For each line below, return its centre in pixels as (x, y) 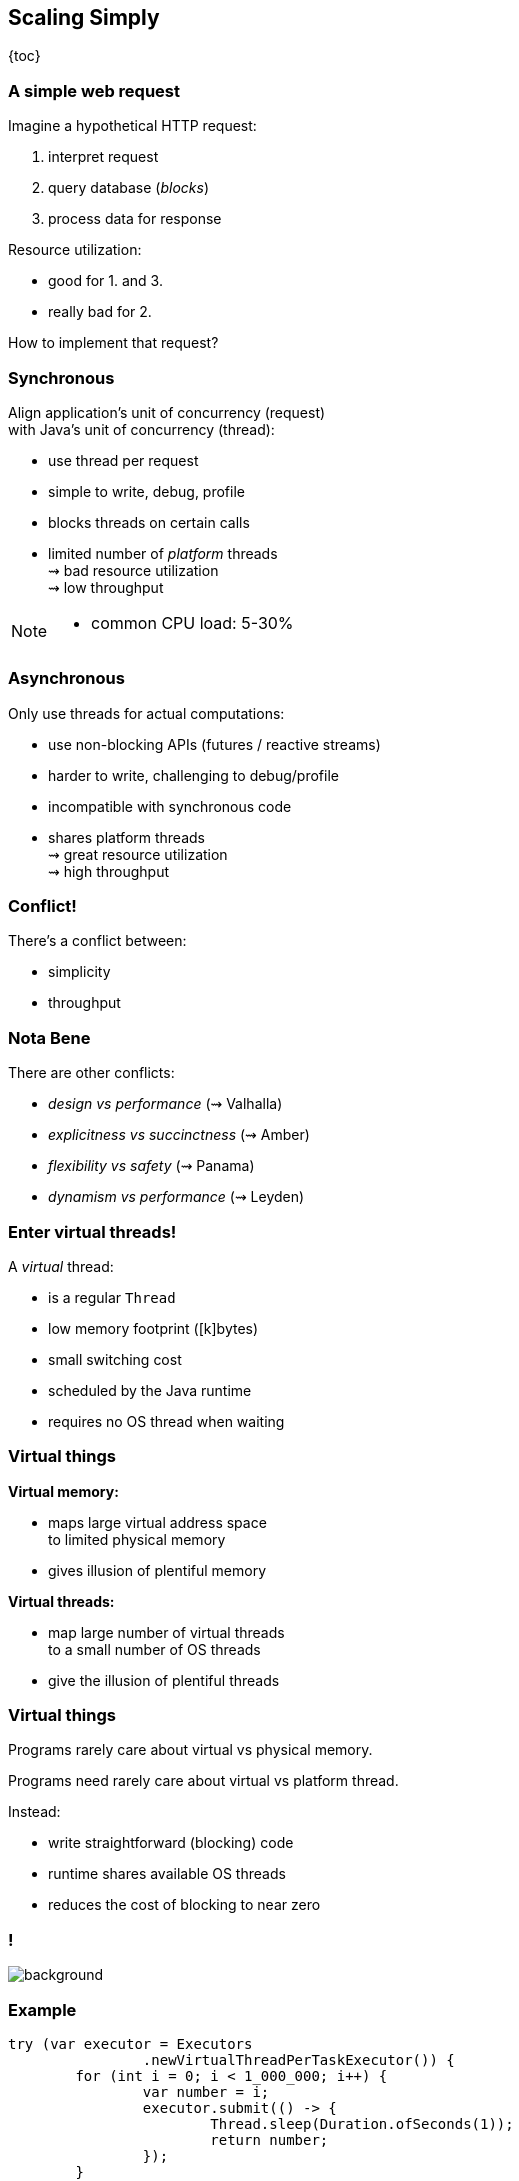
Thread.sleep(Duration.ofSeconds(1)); (362, 2123)
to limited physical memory (137, 1539)
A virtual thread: (61, 1266)
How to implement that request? (113, 343)
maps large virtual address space (157, 1522)
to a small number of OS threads (154, 1649)
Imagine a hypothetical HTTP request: (132, 126)
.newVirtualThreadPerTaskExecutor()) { (298, 2059)
